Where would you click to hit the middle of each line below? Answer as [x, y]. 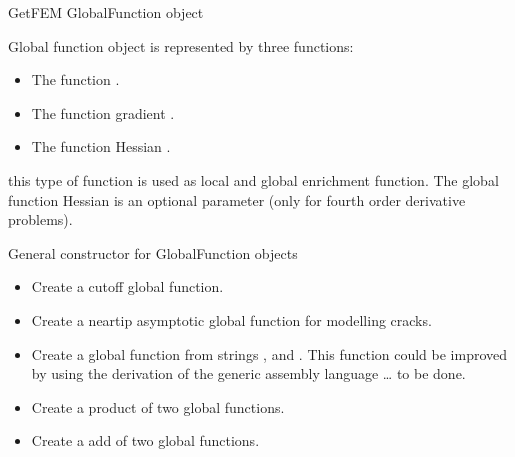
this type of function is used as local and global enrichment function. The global [253, 179]
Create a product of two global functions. [158, 406]
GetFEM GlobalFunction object [106, 12]
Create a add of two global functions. [145, 440]
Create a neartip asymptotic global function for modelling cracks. [231, 319]
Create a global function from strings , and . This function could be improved [269, 353]
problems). [40, 219]
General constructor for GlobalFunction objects [153, 252]
